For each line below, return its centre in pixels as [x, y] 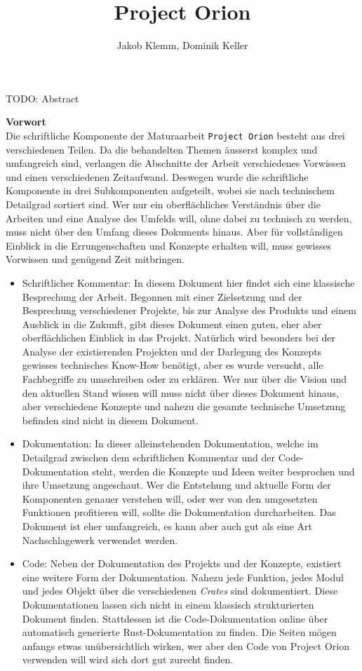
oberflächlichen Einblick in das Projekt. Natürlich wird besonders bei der [179, 338]
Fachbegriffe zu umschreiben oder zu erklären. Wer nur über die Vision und [185, 379]
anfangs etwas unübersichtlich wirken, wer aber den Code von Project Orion [186, 645]
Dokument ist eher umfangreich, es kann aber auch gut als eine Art [167, 526]
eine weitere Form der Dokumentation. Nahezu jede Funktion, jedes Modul [183, 577]
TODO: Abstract [42, 98]
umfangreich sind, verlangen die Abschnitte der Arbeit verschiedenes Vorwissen [176, 163]
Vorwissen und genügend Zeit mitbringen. [95, 259]
